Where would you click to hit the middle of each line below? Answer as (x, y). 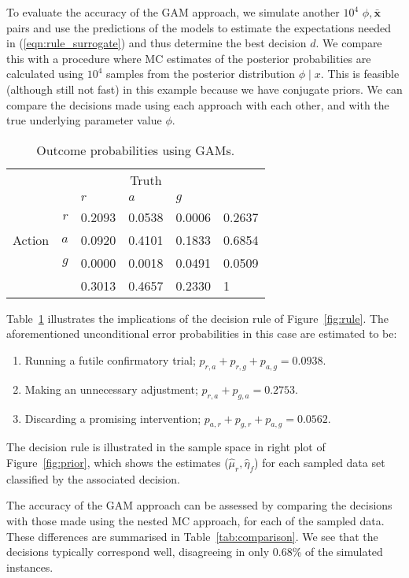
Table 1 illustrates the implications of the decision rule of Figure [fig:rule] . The (198, 318)
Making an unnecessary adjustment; (111, 389)
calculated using (45, 74)
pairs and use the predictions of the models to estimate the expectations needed (199, 27)
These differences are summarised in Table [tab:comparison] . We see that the (192, 536)
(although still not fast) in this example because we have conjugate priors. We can (204, 89)
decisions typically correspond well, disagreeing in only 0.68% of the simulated (195, 552)
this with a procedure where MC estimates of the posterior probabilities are (189, 58)
